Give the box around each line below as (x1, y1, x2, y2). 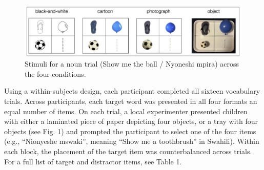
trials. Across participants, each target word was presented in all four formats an (4, 96, 257, 107)
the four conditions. (25, 68, 86, 79)
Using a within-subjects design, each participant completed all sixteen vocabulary (4, 86, 260, 96)
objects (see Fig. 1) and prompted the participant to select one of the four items (4, 125, 256, 136)
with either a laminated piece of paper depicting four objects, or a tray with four (4, 116, 258, 126)
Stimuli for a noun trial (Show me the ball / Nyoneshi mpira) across (25, 58, 239, 69)
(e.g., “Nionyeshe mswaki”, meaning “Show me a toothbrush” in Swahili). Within (4, 136, 259, 146)
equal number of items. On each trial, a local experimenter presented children (4, 105, 248, 116)
